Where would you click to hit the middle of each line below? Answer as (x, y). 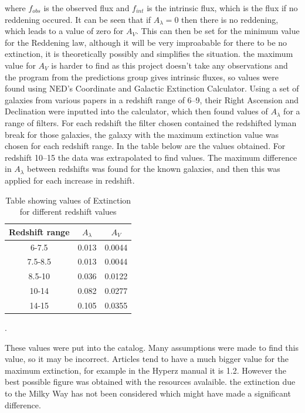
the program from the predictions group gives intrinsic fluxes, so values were (142, 77)
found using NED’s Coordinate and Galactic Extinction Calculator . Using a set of (152, 88)
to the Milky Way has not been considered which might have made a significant (148, 393)
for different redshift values (68, 211)
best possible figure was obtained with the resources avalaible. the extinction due (150, 382)
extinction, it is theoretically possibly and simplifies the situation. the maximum (149, 54)
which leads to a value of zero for (64, 31)
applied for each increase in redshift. (70, 180)
